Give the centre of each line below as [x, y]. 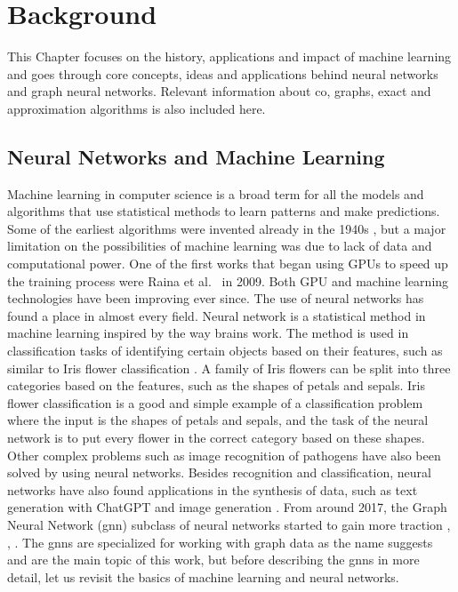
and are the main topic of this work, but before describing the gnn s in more [213, 560]
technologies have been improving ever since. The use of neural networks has [216, 298]
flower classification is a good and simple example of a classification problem [215, 402]
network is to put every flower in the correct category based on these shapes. [216, 438]
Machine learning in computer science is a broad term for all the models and [216, 193]
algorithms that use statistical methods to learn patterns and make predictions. [224, 211]
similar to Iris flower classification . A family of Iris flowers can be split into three [229, 368]
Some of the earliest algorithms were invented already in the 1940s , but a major [227, 228]
